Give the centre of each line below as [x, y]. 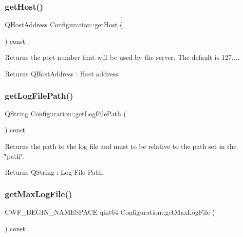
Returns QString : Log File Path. [55, 172]
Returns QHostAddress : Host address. [63, 73]
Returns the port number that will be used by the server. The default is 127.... [122, 57]
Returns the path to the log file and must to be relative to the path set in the [121, 146]
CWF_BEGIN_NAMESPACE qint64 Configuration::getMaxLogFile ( [110, 212]
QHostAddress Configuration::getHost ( [64, 25]
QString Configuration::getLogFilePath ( [65, 113]
